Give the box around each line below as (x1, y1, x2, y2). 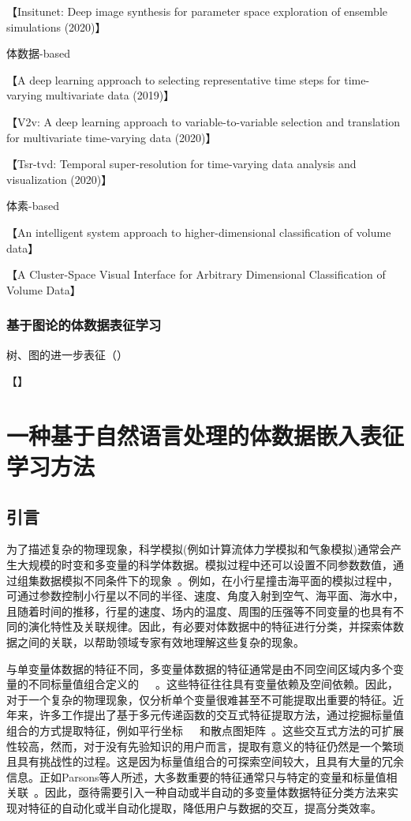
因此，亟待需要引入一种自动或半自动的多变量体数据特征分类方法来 (44, 784, 387, 800)
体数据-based (6, 45, 70, 62)
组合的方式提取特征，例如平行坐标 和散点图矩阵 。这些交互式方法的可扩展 (6, 722, 404, 739)
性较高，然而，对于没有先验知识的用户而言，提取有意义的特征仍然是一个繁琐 (6, 737, 404, 754)
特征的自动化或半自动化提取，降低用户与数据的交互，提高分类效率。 (28, 799, 382, 815)
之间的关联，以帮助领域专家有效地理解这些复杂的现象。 (17, 634, 305, 650)
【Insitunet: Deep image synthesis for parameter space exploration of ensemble (6, 3, 387, 19)
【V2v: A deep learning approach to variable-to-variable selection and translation (6, 113, 400, 129)
